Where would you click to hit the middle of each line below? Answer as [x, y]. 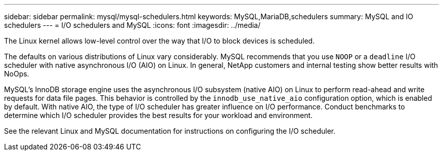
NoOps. [17, 74]
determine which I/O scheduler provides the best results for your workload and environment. [159, 115]
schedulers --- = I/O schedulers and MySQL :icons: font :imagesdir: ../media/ [132, 25]
